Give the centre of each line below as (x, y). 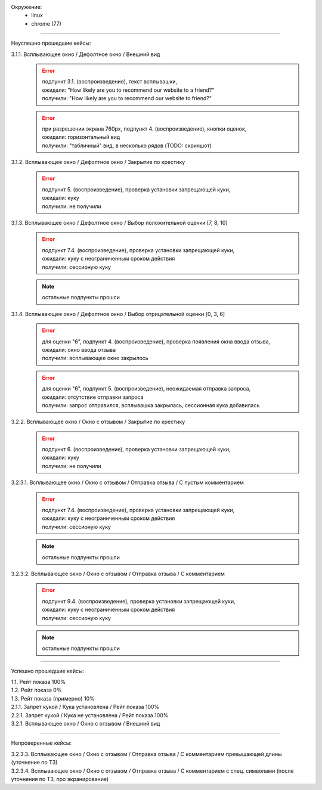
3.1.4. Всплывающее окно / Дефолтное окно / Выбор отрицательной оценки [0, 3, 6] (118, 314)
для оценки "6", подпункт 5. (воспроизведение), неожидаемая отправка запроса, (146, 389)
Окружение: (27, 7)
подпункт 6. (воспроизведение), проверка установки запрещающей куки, (136, 450)
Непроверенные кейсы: (41, 743)
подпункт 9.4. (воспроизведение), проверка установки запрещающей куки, (139, 601)
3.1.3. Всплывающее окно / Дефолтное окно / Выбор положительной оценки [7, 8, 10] (119, 223)
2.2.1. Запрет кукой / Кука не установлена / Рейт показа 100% (90, 715)
